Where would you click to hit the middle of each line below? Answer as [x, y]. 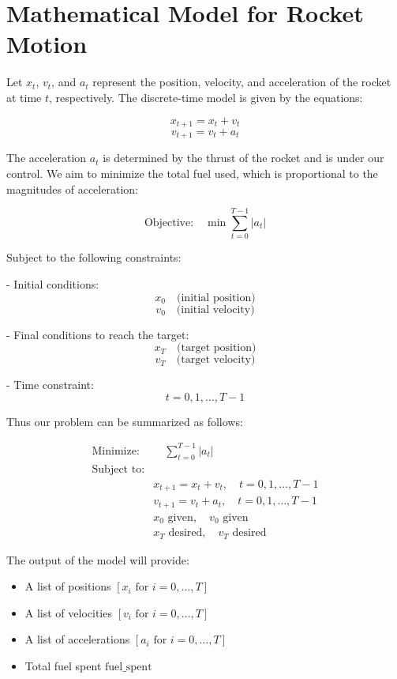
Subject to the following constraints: [94, 257]
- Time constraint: [50, 385]
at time [24, 97]
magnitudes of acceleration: [72, 189]
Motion [47, 44]
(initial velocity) [215, 309]
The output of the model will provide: [98, 559]
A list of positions [68, 586]
